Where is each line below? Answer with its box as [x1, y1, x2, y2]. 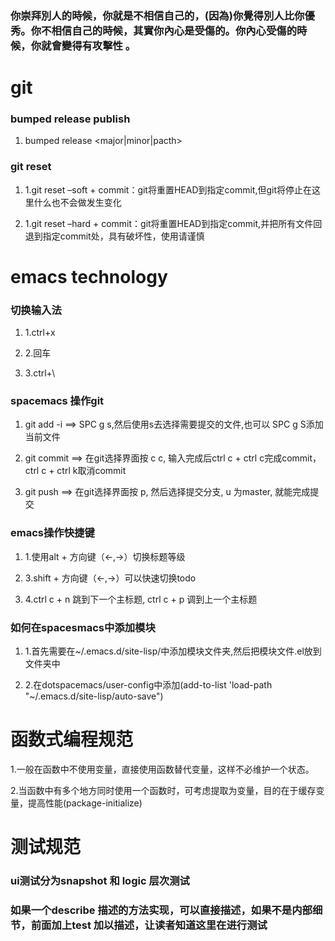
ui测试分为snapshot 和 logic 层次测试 [10, 874, 190, 888]
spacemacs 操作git [10, 394, 105, 408]
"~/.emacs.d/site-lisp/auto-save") [24, 690, 164, 702]
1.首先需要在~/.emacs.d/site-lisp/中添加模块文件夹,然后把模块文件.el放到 [24, 645, 322, 657]
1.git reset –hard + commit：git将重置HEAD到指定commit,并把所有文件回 [24, 217, 323, 229]
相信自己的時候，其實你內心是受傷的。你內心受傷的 [51, 23, 298, 37]
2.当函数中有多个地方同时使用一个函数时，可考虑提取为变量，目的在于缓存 [10, 785, 317, 797]
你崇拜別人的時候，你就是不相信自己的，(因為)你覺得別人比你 [10, 8, 305, 22]
